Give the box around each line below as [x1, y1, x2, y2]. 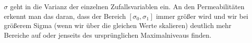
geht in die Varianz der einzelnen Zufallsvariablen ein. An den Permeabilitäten [10, 1, 245, 11]
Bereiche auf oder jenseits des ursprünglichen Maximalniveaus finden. [4, 29, 211, 40]
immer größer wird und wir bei [156, 11, 249, 21]
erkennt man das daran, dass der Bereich [4, 11, 126, 21]
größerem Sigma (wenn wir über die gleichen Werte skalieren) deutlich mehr [4, 20, 231, 30]
